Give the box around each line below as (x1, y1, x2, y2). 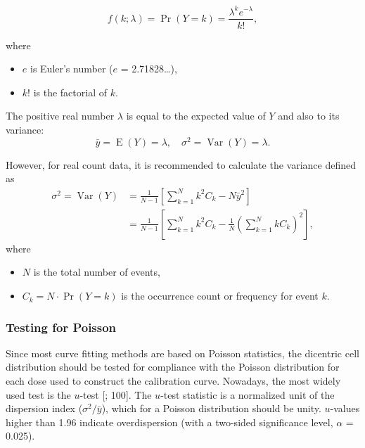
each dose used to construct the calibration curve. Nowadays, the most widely (6, 373, 341, 388)
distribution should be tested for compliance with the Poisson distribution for (6, 359, 340, 374)
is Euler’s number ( (30, 61, 113, 76)
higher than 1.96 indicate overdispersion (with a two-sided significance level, (6, 414, 333, 429)
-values (330, 401, 360, 416)
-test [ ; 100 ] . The (79, 387, 152, 402)
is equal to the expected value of (126, 108, 266, 123)
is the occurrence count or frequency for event (121, 288, 319, 303)
